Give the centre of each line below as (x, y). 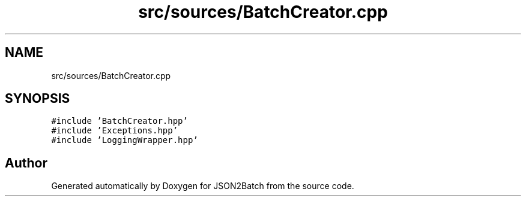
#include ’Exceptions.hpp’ (115, 131)
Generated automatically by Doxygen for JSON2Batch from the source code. (203, 186)
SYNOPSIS (38, 99)
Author (26, 163)
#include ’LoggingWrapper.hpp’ (125, 140)
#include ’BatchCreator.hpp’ (119, 121)
